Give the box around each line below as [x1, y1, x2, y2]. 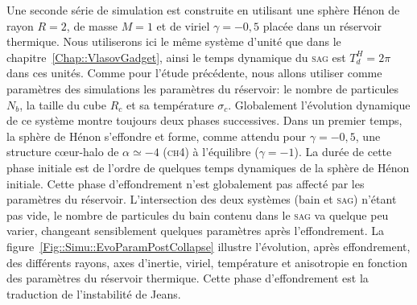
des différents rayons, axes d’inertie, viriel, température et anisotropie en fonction [6, 253, 408, 270]
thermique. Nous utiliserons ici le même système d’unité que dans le [6, 33, 341, 50]
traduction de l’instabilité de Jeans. [6, 285, 181, 302]
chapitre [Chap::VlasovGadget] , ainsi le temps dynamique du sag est [6, 48, 346, 65]
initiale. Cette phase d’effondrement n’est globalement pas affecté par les [6, 175, 365, 192]
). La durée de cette [294, 143, 392, 160]
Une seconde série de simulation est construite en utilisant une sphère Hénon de [6, 2, 400, 18]
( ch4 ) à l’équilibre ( [163, 143, 259, 160]
